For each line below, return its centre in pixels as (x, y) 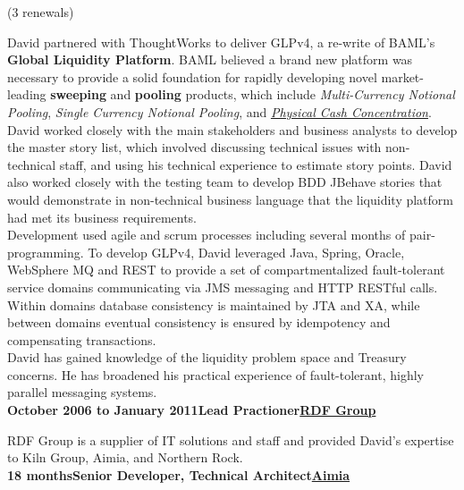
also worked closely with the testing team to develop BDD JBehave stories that (225, 182)
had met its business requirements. (102, 217)
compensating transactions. (82, 339)
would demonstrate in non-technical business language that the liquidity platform (230, 199)
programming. (46, 252)
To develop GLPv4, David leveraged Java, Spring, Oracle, (246, 252)
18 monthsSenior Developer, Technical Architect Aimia (179, 474)
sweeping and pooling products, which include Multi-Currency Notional (253, 94)
